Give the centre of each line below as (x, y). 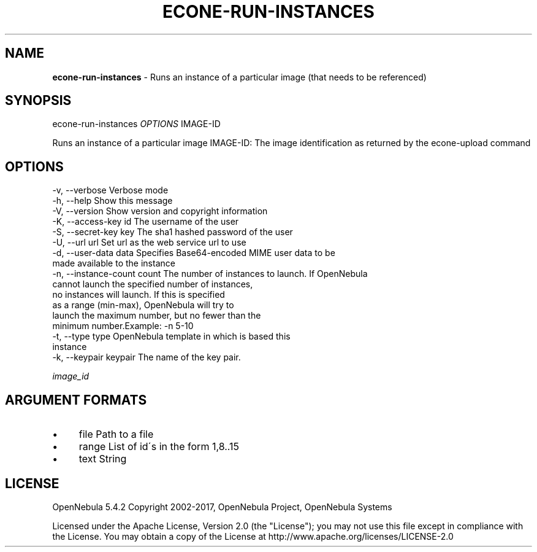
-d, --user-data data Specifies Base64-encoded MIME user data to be (194, 253)
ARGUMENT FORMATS (76, 400)
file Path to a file (116, 434)
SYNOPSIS (38, 101)
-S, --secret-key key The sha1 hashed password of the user (173, 232)
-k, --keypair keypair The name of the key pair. (147, 357)
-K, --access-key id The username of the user (146, 222)
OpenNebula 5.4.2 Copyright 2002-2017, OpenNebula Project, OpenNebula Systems (222, 507)
